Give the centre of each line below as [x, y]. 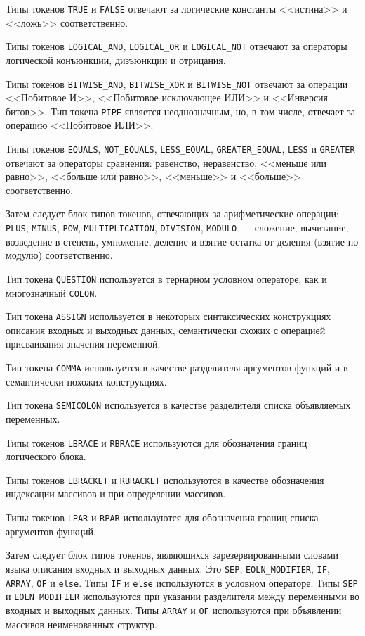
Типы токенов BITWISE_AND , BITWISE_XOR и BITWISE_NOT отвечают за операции [177, 83]
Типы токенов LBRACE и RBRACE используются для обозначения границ [157, 442]
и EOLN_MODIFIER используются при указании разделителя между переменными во [182, 596]
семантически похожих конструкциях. [86, 381]
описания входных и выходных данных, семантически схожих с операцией [166, 330]
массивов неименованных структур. [81, 624]
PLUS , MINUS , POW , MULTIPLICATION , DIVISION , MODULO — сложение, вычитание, [177, 228]
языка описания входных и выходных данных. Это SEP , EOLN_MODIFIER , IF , [168, 568]
